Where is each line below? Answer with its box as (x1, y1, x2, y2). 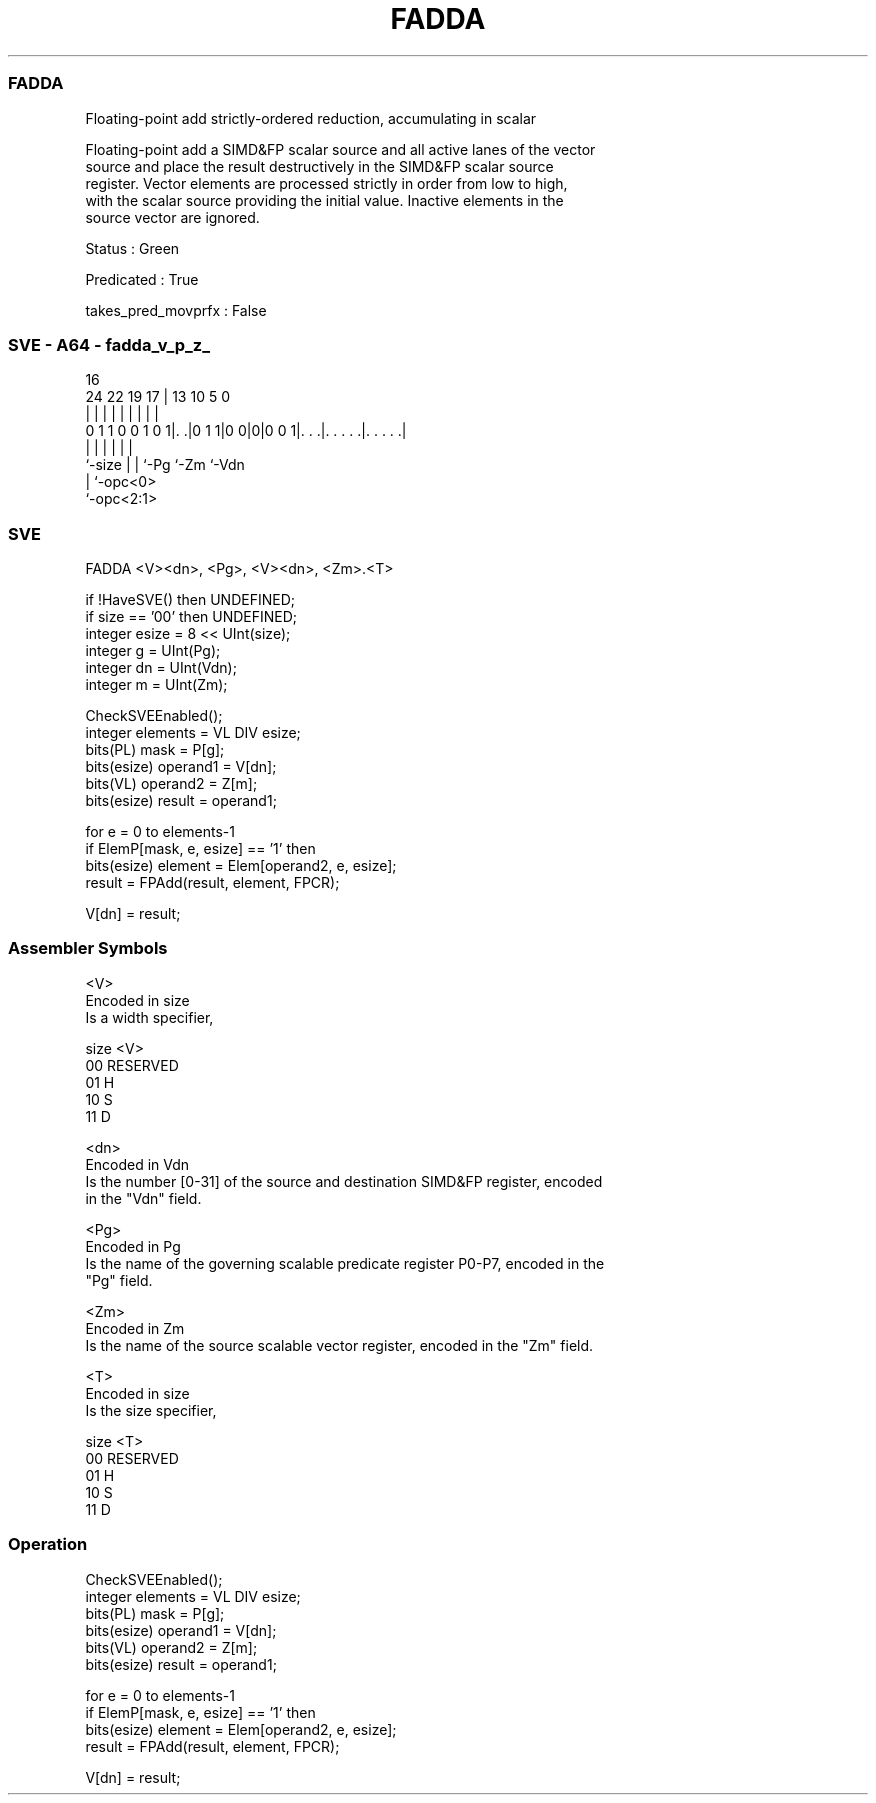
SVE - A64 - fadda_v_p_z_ (8, 334, 210, 355)
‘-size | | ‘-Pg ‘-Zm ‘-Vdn (85, 456, 245, 474)
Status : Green (85, 239, 180, 257)
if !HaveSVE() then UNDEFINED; (85, 591, 295, 608)
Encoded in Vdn (85, 1155, 190, 1173)
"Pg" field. (85, 1271, 153, 1289)
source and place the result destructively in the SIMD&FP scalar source (85, 157, 554, 175)
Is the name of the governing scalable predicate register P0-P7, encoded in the (85, 1254, 605, 1272)
